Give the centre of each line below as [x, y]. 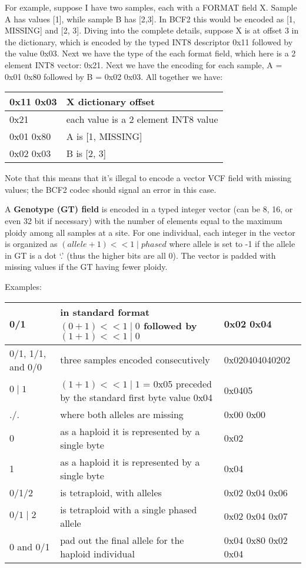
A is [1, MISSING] [104, 136]
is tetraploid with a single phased [129, 509]
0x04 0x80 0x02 [256, 540]
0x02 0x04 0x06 [256, 492]
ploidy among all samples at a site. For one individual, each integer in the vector [150, 232]
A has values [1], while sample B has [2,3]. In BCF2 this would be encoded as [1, [150, 19]
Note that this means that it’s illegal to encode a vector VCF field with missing [148, 178]
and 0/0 [26, 366]
